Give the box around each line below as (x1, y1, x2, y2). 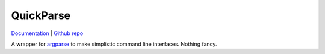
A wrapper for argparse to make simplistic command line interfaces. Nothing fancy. (11, 40, 217, 47)
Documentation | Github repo (11, 30, 84, 37)
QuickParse (11, 9, 71, 22)
